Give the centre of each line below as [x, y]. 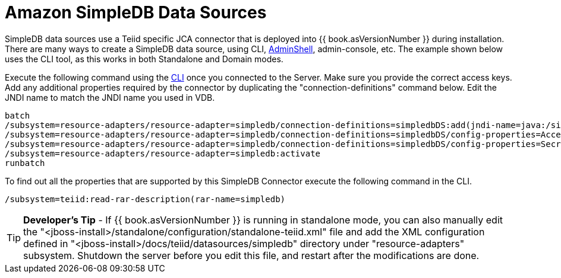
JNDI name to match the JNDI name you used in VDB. [110, 97]
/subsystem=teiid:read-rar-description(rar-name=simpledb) [145, 199]
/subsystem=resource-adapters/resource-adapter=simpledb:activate [163, 153]
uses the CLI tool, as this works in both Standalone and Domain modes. [144, 59]
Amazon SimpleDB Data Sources [136, 12]
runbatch [25, 163]
